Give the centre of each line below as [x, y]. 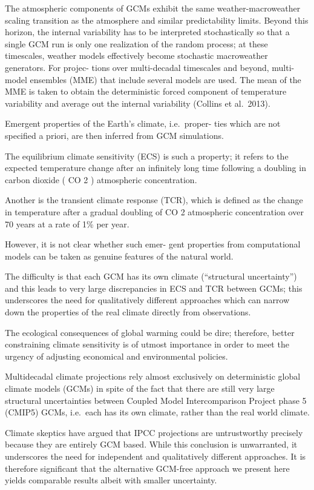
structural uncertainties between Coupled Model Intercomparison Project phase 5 [156, 400]
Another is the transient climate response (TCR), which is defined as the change [154, 200]
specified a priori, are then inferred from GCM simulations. [114, 135]
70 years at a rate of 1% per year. [67, 223]
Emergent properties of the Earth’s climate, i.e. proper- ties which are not [143, 123]
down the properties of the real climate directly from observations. [128, 312]
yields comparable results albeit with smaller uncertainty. [111, 480]
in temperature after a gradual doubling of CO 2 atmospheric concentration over [154, 211]
